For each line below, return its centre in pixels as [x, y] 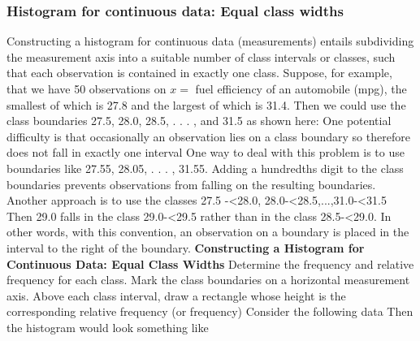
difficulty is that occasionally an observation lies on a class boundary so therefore [208, 136]
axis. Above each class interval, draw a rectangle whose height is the [176, 295]
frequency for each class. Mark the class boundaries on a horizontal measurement [208, 280]
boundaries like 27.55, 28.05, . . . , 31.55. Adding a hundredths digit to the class [205, 168]
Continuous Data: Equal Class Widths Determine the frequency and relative [210, 263]
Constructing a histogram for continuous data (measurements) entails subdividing [210, 41]
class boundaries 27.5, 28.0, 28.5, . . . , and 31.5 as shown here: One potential [199, 121]
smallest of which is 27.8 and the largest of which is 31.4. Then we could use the [206, 104]
